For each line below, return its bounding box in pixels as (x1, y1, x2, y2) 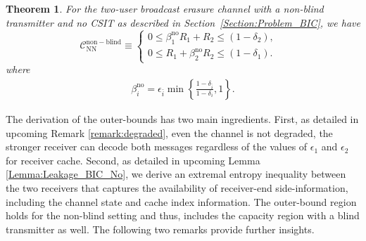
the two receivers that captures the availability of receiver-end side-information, (6, 180, 348, 195)
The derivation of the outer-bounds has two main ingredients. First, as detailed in (6, 111, 359, 126)
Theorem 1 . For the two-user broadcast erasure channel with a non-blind (6, 1, 324, 15)
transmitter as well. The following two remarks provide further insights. (6, 221, 315, 236)
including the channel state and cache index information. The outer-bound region (6, 194, 357, 209)
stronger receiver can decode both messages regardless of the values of (6, 139, 308, 154)
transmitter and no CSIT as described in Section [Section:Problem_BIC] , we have (6, 15, 360, 30)
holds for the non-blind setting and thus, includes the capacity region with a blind (6, 208, 360, 223)
